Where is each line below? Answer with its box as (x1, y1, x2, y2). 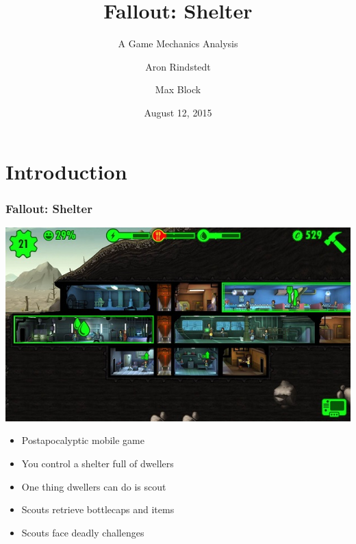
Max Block (155, 82, 201, 97)
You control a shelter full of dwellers (21, 456, 174, 470)
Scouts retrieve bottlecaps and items (21, 502, 175, 517)
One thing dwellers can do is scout (21, 479, 166, 493)
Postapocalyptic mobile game (21, 433, 144, 447)
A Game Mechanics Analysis (118, 36, 238, 51)
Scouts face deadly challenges (21, 525, 144, 539)
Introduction (5, 157, 127, 185)
